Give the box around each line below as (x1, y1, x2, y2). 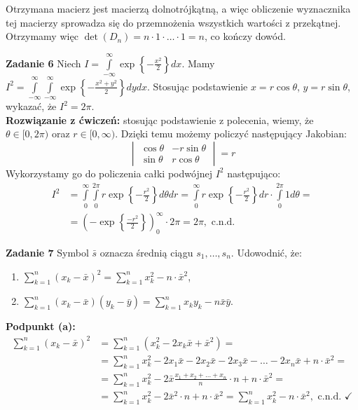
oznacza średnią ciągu (99, 245, 193, 260)
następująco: (227, 165, 281, 180)
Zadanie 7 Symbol (6, 245, 89, 260)
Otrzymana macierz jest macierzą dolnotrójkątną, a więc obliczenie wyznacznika (6, 1, 351, 15)
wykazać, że (6, 99, 57, 114)
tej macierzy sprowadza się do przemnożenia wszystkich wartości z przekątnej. (6, 15, 341, 29)
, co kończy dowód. (204, 29, 286, 43)
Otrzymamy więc (6, 29, 78, 43)
